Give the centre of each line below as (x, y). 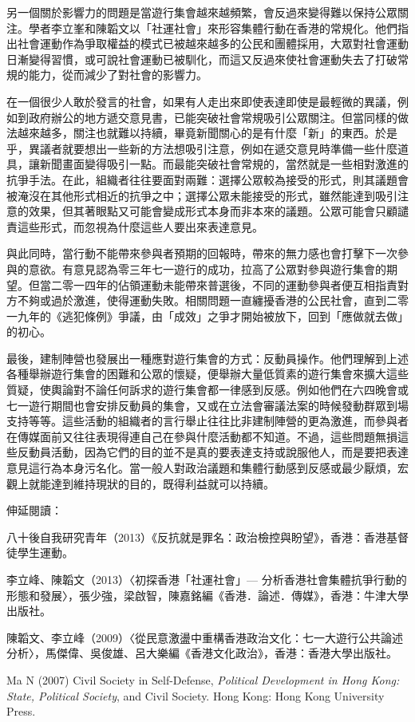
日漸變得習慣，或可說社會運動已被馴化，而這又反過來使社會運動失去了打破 (202, 59)
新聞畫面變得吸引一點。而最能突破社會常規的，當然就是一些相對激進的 (224, 164)
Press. (21, 711)
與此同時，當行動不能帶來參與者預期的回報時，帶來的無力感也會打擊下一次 (202, 253)
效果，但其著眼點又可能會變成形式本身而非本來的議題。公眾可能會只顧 (213, 211)
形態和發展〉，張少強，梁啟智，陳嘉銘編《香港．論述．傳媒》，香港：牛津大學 (207, 595)
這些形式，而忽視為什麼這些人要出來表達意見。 (140, 226)
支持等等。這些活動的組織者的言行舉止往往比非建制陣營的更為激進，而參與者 (207, 421)
